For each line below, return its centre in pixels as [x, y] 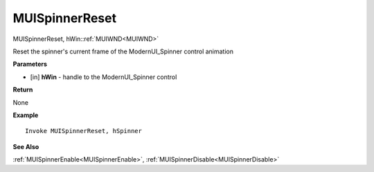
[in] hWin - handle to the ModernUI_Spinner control [104, 77]
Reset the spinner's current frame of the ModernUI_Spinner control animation [123, 51]
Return [23, 89]
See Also [26, 146]
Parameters [30, 64]
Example [26, 115]
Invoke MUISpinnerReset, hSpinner [83, 131]
